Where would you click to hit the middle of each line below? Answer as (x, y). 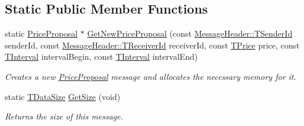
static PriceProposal (41, 33)
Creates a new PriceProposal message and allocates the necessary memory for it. (151, 76)
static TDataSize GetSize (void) (63, 96)
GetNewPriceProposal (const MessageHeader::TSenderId (190, 33)
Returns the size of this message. (64, 116)
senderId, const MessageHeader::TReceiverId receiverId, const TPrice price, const (152, 45)
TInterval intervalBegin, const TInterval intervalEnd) (101, 56)
